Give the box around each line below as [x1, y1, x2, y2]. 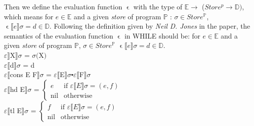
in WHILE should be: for [124, 30, 201, 41]
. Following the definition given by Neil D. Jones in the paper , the [49, 21, 250, 31]
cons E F [10, 69, 37, 80]
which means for [4, 11, 53, 21]
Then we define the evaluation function [4, 1, 123, 11]
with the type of [133, 1, 182, 11]
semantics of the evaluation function [4, 30, 114, 41]
